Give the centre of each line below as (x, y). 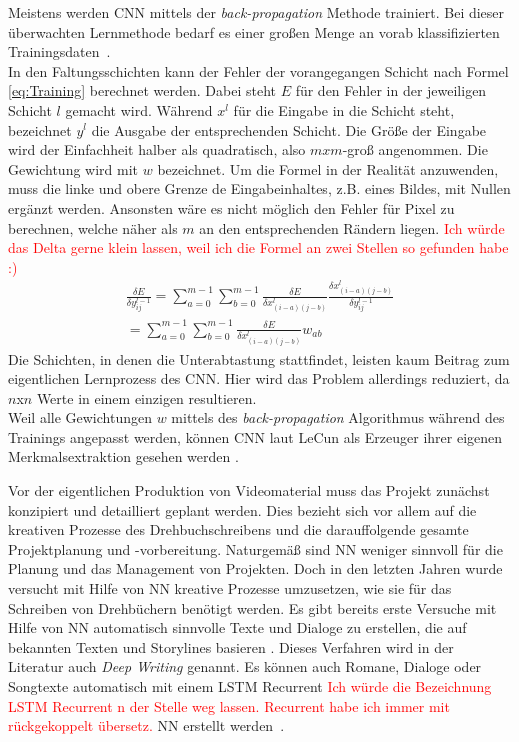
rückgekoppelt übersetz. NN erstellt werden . (146, 725)
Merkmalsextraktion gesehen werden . (123, 456)
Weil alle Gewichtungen (80, 417)
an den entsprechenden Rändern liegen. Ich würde (352, 227)
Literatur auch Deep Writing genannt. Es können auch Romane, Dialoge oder (245, 666)
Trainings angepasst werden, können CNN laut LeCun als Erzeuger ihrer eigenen (255, 436)
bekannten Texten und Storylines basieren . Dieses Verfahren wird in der (231, 646)
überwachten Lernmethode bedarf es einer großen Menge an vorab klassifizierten (254, 31)
